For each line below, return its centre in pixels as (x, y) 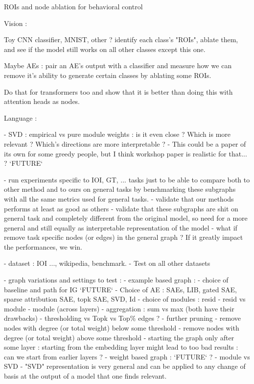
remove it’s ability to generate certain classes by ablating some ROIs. (108, 75)
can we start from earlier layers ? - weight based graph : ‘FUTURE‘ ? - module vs (127, 356)
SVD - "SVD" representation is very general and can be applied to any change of (125, 366)
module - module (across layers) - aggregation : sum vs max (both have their (119, 308)
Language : (21, 117)
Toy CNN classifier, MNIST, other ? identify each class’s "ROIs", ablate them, (121, 39)
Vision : (16, 23)
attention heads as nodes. (42, 101)
